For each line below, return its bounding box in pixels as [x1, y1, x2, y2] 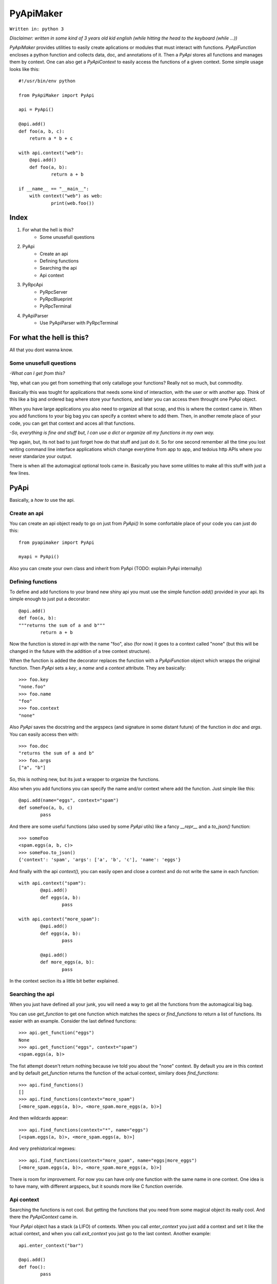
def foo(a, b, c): [18, 128, 65, 134]
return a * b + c [29, 136, 73, 141]
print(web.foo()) [51, 200, 95, 206]
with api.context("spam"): [18, 880, 87, 886]
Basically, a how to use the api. [9, 497, 75, 503]
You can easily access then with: [9, 731, 79, 737]
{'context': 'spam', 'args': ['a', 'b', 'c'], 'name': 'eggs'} [18, 857, 181, 863]
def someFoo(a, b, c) [18, 804, 73, 810]
